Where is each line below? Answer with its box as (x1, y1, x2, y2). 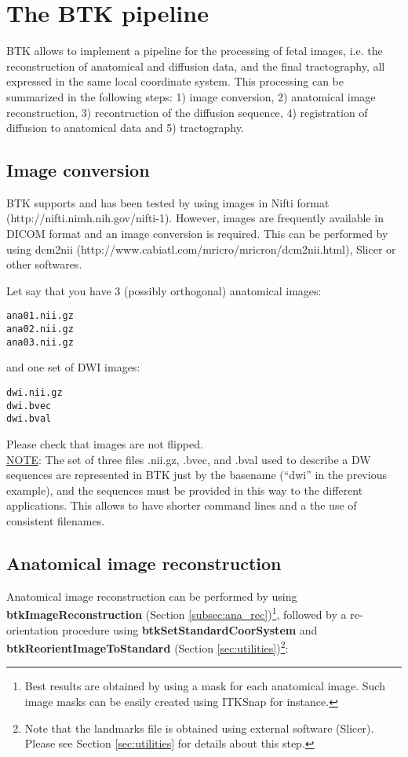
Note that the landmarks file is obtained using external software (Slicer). (24, 719, 374, 736)
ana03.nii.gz (6, 336, 74, 348)
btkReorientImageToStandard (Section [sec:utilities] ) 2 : (6, 638, 289, 656)
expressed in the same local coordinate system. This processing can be (6, 73, 344, 90)
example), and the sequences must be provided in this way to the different (6, 481, 363, 498)
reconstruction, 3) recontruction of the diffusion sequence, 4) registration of (6, 104, 368, 120)
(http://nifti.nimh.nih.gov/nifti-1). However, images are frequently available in (6, 210, 384, 226)
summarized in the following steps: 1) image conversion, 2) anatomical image (6, 88, 376, 104)
